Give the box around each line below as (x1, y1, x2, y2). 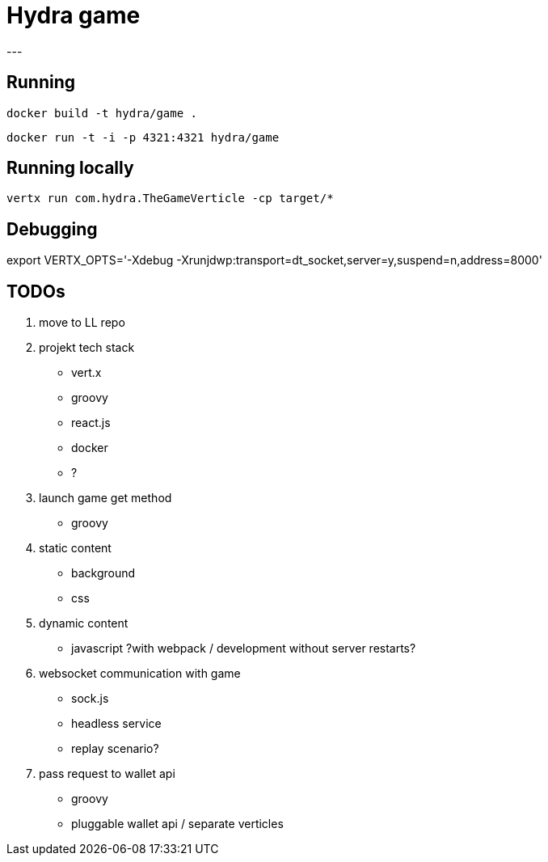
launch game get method (39, 491, 172, 505)
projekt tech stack (39, 340, 135, 355)
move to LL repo (39, 315, 125, 330)
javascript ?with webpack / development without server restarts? (71, 641, 416, 656)
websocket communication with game (39, 666, 241, 681)
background (71, 566, 136, 581)
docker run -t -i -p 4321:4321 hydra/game (6, 130, 280, 144)
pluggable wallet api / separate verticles (71, 817, 284, 831)
